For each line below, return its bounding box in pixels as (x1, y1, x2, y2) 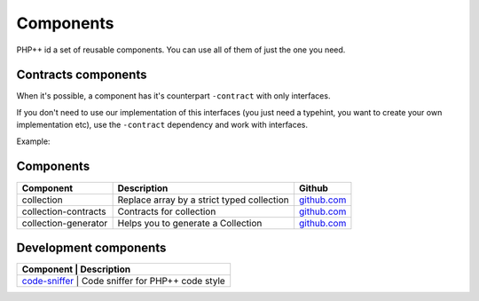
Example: (16, 136, 51, 147)
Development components (16, 240, 167, 255)
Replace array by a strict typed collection (117, 194, 289, 206)
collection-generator (21, 217, 108, 229)
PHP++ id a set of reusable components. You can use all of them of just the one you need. (16, 44, 346, 55)
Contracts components (16, 67, 147, 83)
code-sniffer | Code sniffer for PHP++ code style (21, 275, 225, 288)
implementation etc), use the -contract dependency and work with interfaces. (16, 120, 309, 131)
